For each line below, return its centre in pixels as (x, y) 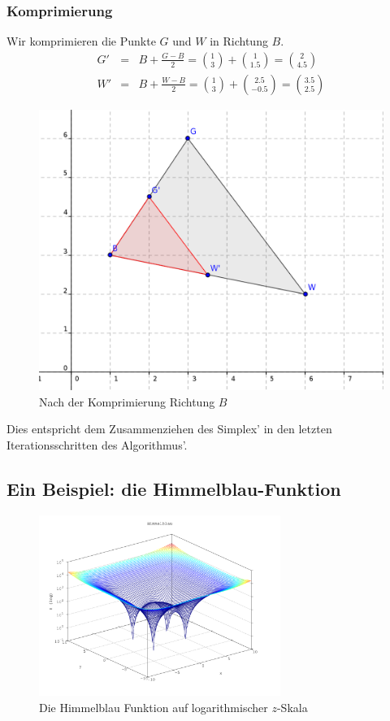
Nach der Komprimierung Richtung (127, 401)
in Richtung (239, 41)
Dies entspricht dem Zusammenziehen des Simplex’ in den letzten (169, 429)
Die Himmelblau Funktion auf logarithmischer (154, 707)
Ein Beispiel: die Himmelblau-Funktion (174, 488)
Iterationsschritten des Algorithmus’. (97, 444)
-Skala (292, 707)
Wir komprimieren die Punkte (81, 41)
